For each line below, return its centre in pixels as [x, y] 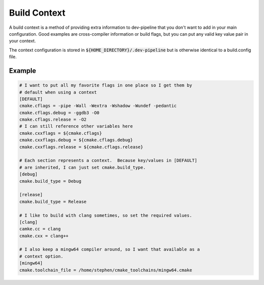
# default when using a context [58, 92]
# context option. [41, 256]
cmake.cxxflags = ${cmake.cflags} [61, 133]
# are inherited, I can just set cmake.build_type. [83, 167]
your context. [22, 41]
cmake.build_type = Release [53, 201]
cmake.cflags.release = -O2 [53, 120]
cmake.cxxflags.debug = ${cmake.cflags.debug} [76, 140]
